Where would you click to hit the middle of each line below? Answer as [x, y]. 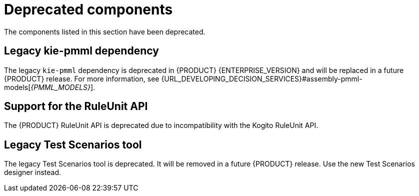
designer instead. [33, 172]
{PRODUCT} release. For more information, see [82, 78]
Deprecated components [88, 9]
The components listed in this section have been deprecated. [105, 31]
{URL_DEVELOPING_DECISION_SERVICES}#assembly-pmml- [262, 78]
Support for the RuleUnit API [76, 106]
